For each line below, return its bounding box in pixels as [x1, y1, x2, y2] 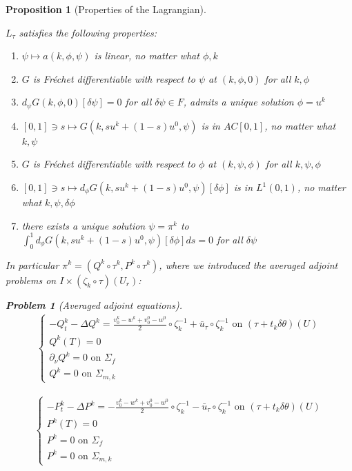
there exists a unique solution [21, 218, 146, 232]
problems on [6, 272, 57, 287]
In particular [6, 257, 59, 272]
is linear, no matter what [94, 48, 199, 63]
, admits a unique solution [183, 94, 294, 109]
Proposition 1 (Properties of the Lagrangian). [6, 2, 206, 16]
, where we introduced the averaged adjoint [159, 257, 338, 272]
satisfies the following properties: [19, 25, 157, 39]
